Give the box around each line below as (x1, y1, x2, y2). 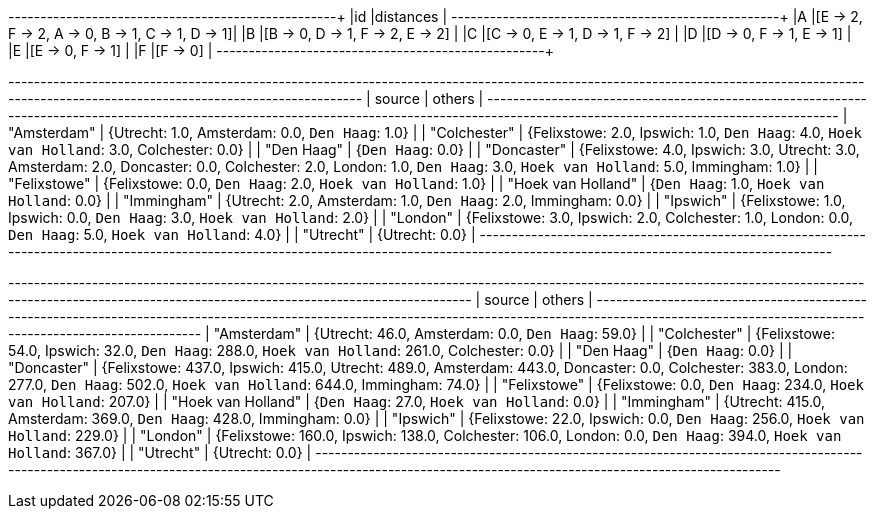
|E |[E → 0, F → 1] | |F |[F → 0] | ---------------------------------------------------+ (8, 42, 554, 59)
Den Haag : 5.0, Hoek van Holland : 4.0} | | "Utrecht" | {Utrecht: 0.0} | (8, 226, 476, 243)
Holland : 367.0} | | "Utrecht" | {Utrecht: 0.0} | (8, 444, 312, 461)
